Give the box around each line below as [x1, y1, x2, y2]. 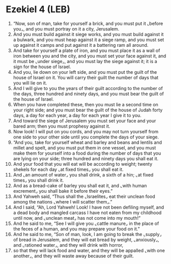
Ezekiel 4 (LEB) [6, 4, 70, 15]
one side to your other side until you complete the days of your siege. [13, 134, 159, 140]
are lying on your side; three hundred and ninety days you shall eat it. [13, 155, 159, 161]
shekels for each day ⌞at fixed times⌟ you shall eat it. [13, 166, 124, 172]
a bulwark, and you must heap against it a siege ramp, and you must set [13, 37, 164, 43]
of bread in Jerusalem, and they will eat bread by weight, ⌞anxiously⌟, [13, 237, 159, 243]
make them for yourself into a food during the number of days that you [13, 150, 161, 156]
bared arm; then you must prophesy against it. [13, 123, 110, 129]
